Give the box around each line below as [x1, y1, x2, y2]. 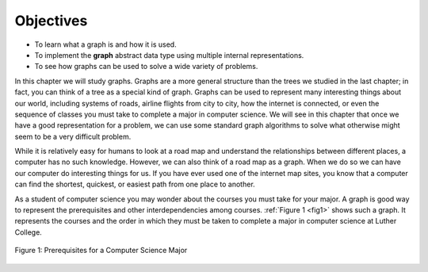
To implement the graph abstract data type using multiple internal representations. [34, 50, 304, 59]
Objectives [14, 12, 88, 29]
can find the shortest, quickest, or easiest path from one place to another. [14, 179, 255, 190]
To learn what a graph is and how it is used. [34, 40, 178, 49]
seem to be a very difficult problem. [14, 132, 132, 141]
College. [14, 227, 43, 237]
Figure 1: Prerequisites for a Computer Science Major [14, 246, 188, 255]
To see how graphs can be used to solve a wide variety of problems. [34, 62, 258, 71]
